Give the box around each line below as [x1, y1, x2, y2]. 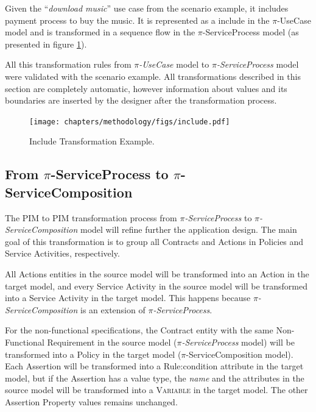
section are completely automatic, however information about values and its [5, 82, 287, 94]
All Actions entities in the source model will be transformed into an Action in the [5, 267, 309, 280]
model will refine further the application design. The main [80, 223, 297, 236]
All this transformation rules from [5, 58, 132, 71]
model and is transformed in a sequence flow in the [5, 26, 195, 38]
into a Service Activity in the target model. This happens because [5, 291, 251, 304]
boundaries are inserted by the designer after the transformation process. [5, 94, 277, 107]
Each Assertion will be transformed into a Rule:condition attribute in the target [5, 360, 304, 372]
